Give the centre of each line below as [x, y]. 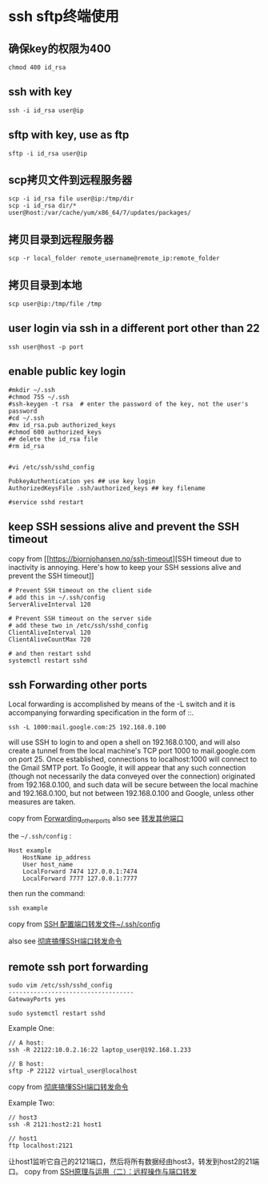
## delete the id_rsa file [53, 439]
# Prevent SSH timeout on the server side [80, 618]
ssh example [28, 908]
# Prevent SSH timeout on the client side [80, 590]
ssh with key [40, 92]
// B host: [26, 1064]
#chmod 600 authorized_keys [55, 432]
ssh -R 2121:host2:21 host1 [55, 1124]
